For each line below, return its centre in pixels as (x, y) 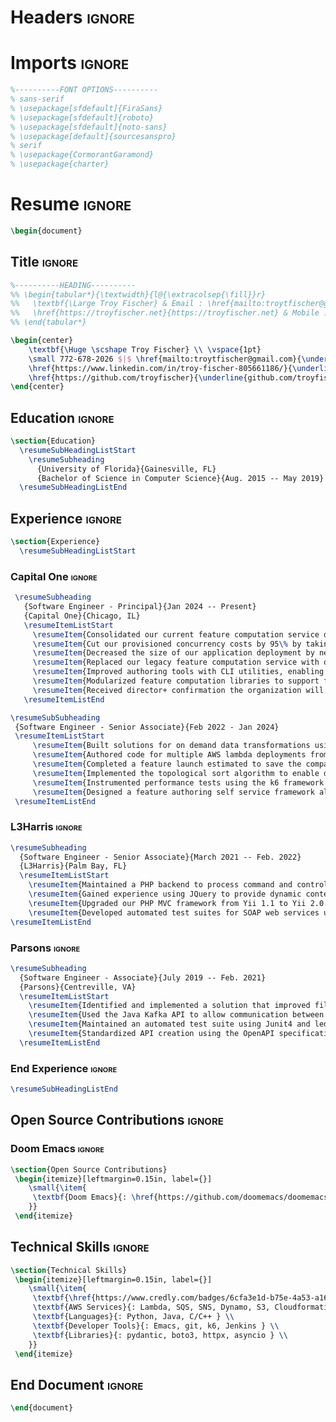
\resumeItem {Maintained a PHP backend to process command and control (178, 885)
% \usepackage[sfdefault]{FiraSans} (86, 108)
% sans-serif (37, 99)
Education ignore (62, 417)
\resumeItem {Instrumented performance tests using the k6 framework (178, 782)
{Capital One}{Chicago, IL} (82, 616)
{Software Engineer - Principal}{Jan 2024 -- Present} (140, 607)
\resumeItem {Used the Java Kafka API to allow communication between (176, 1015)
